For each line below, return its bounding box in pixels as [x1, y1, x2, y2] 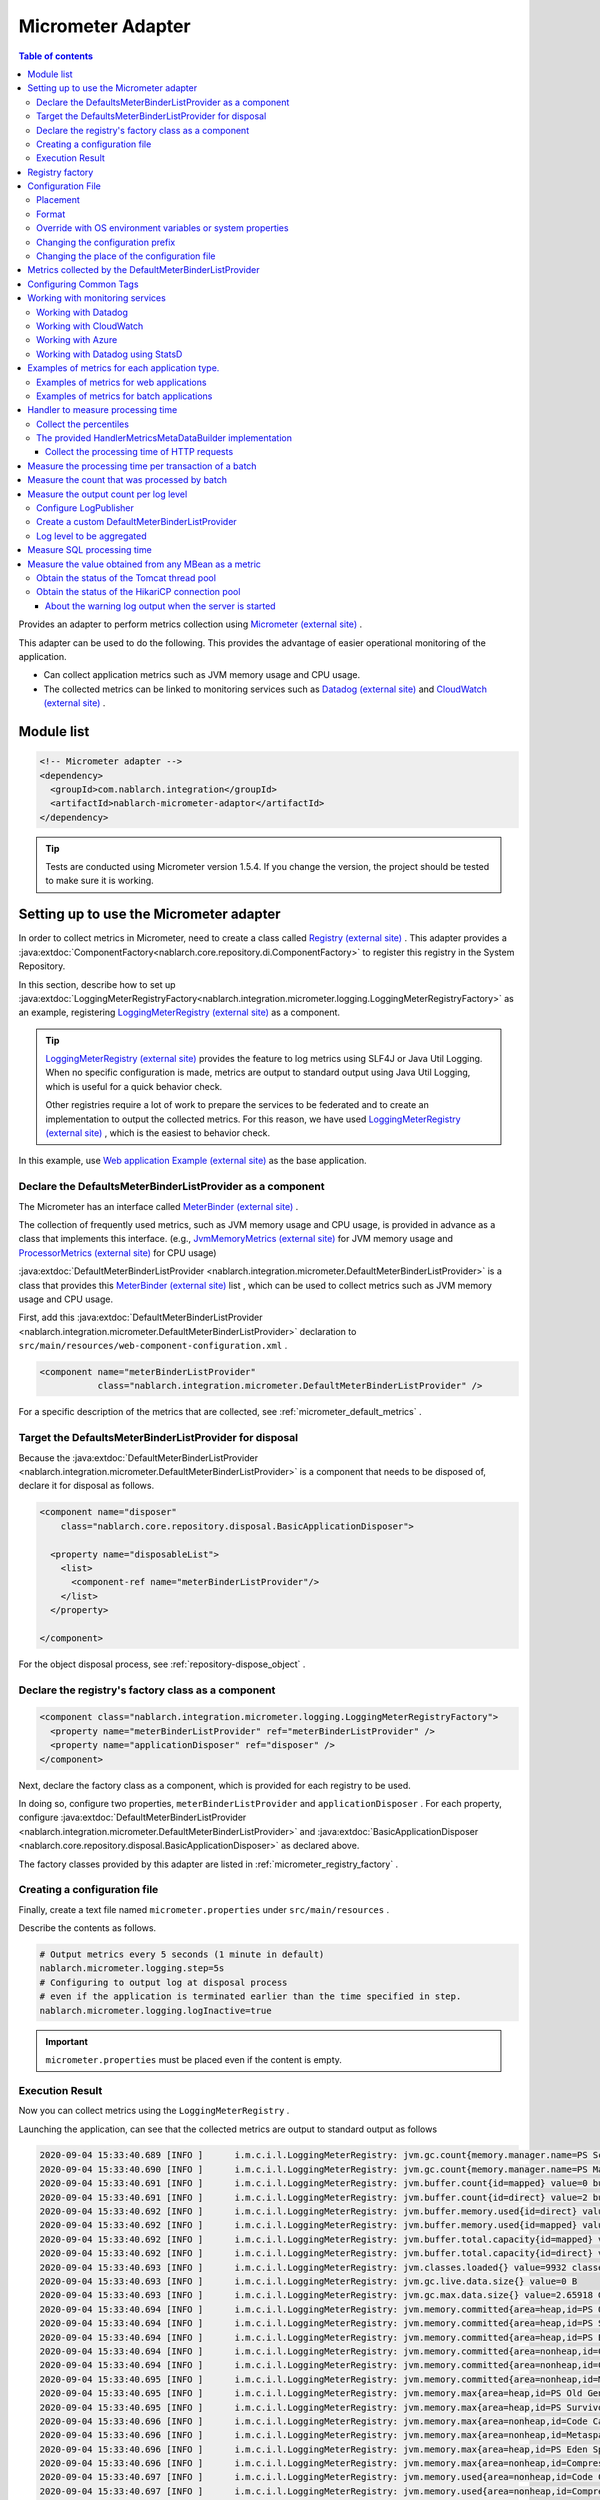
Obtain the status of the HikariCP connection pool [36, 586, 241, 598]
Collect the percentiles [36, 418, 130, 430]
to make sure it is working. [45, 875, 154, 887]
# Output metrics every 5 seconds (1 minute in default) [39, 1949, 325, 1960]
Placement [36, 194, 80, 206]
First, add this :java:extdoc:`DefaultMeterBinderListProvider [18, 1311, 264, 1324]
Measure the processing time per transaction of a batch [27, 460, 257, 472]
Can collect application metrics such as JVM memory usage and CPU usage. [43, 669, 361, 681]
